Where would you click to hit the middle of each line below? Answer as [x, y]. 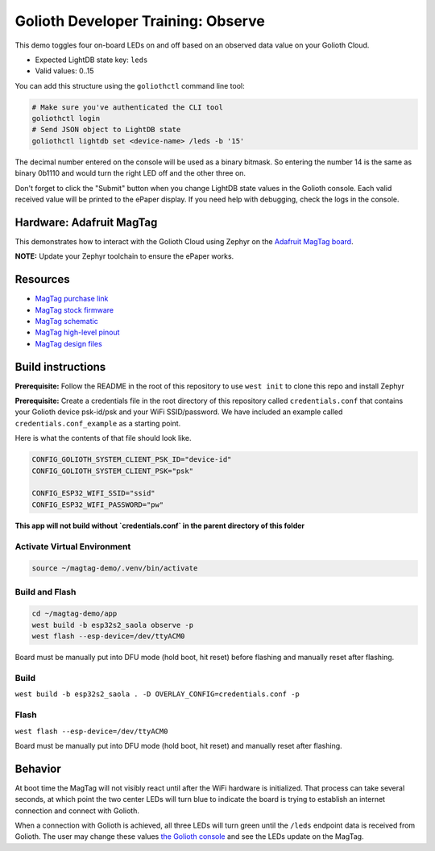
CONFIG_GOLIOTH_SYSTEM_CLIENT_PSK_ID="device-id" [132, 460]
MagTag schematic [66, 322]
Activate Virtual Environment [73, 546]
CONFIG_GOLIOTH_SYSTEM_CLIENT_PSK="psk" [112, 471]
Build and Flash [46, 592]
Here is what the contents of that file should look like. [104, 438]
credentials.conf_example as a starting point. [98, 423]
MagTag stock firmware [75, 309]
